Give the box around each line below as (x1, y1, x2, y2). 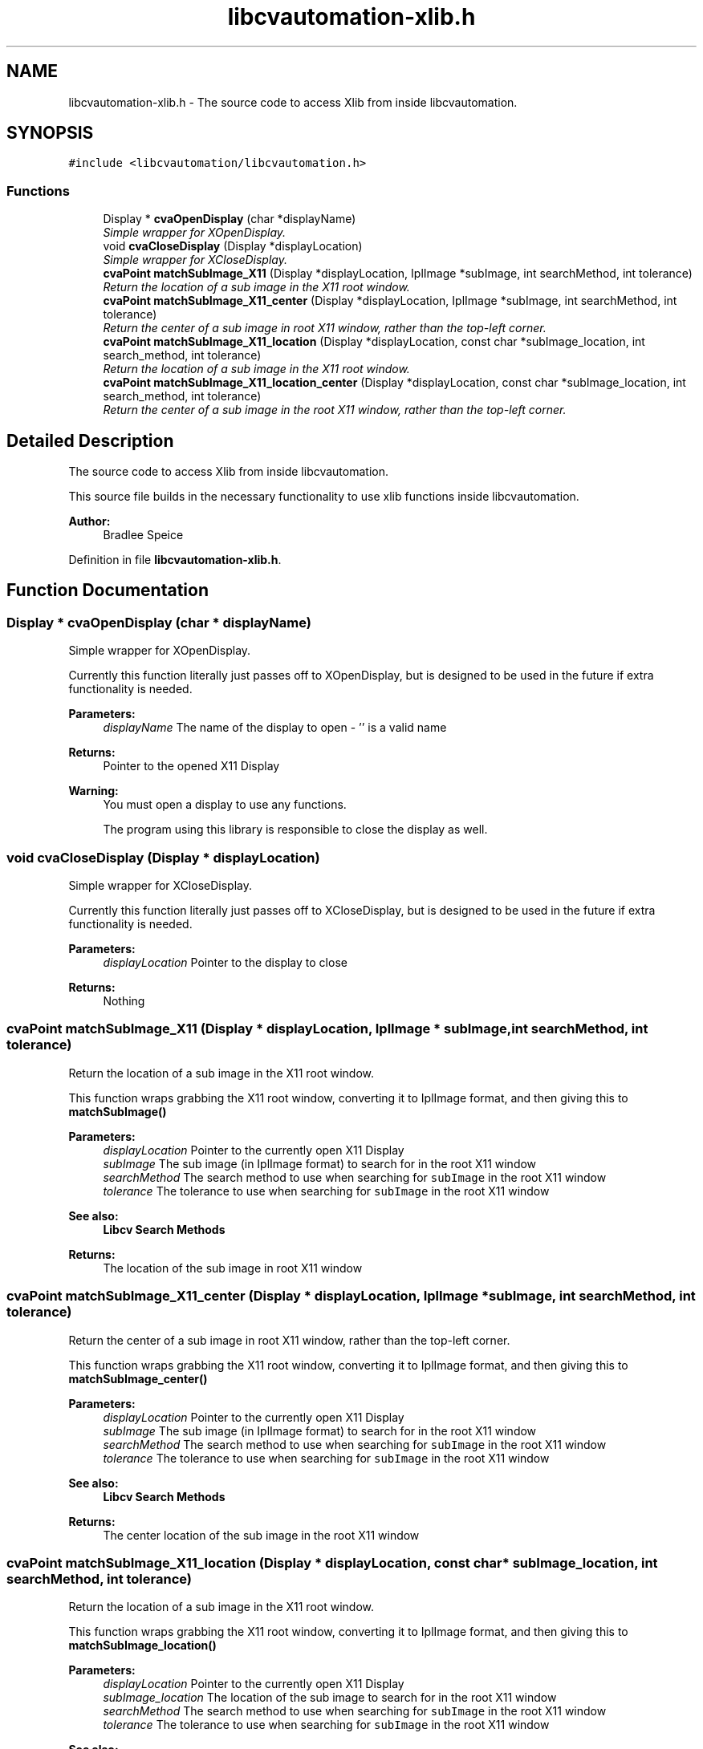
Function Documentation (6, 580, 209, 601)
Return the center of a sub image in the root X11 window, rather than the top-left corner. (103, 403, 567, 417)
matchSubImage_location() (68, 1638, 217, 1653)
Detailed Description (6, 430, 174, 451)
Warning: (68, 784, 119, 798)
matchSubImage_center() (68, 1371, 208, 1386)
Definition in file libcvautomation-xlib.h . (68, 553, 282, 567)
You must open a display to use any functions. (103, 797, 347, 812)
